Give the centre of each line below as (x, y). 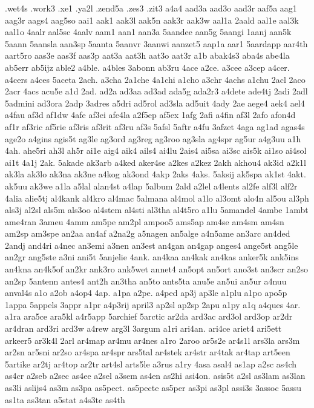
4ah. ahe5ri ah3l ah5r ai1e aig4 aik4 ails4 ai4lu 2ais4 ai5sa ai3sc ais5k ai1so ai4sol (156, 150)
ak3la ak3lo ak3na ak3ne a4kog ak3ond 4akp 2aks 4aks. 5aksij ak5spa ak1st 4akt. (155, 174)
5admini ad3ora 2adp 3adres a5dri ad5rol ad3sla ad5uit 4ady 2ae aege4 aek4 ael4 (155, 103)
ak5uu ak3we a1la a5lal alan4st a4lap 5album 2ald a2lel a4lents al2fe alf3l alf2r (151, 186)
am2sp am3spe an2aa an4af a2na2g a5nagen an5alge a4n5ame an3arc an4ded (148, 233)
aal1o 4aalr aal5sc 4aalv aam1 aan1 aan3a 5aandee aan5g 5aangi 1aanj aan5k (148, 32)
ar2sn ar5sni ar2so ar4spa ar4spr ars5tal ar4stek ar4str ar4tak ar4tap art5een (148, 352)
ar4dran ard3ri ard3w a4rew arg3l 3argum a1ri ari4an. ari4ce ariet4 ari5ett (143, 328)
